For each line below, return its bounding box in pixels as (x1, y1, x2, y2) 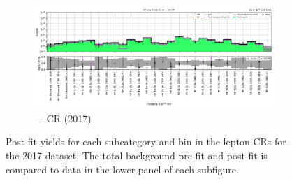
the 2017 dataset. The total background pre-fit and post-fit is (6, 147, 268, 162)
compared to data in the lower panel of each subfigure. (6, 161, 239, 176)
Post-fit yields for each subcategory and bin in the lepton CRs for (6, 134, 286, 149)
